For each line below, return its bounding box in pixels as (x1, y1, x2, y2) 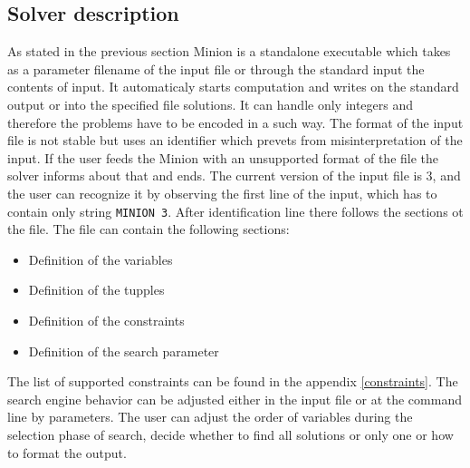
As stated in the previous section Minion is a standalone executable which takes (7, 42, 451, 61)
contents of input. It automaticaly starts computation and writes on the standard (7, 77, 459, 96)
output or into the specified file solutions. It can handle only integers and (7, 94, 414, 113)
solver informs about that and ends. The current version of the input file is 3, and (7, 166, 461, 185)
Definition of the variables (28, 249, 173, 268)
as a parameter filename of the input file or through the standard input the (7, 59, 425, 78)
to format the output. (7, 443, 127, 462)
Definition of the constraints (28, 310, 185, 329)
